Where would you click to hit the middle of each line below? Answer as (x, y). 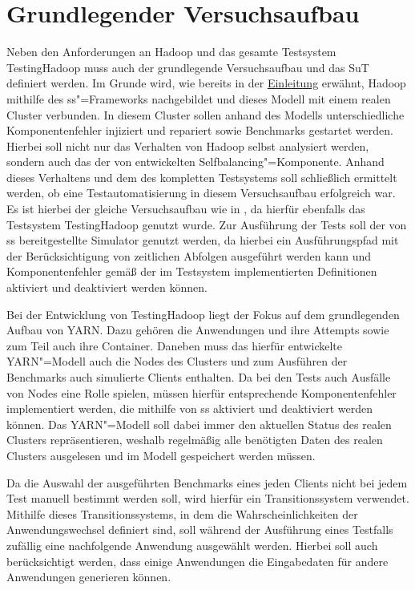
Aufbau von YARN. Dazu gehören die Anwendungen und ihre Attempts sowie (198, 330)
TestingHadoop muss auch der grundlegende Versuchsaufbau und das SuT (188, 67)
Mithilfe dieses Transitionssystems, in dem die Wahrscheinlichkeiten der (182, 513)
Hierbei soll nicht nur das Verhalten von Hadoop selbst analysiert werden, (188, 145)
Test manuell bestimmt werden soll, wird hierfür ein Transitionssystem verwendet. (208, 498)
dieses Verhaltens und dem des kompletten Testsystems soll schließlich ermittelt (202, 177)
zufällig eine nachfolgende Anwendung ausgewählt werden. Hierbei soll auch (192, 545)
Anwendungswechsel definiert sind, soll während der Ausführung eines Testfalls (200, 529)
